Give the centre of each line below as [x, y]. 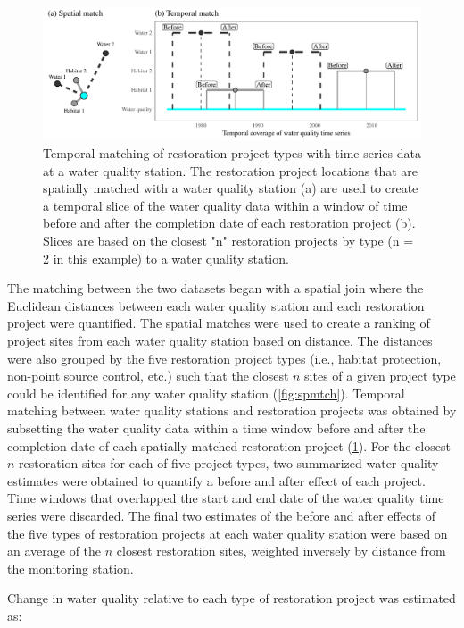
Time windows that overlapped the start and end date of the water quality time [226, 498]
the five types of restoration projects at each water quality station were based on [228, 533]
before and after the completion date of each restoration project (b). [229, 223]
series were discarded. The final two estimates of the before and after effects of [222, 515]
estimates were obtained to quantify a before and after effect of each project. [216, 480]
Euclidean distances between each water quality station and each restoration [216, 305]
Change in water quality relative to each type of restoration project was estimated [232, 598]
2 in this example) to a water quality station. [166, 258]
